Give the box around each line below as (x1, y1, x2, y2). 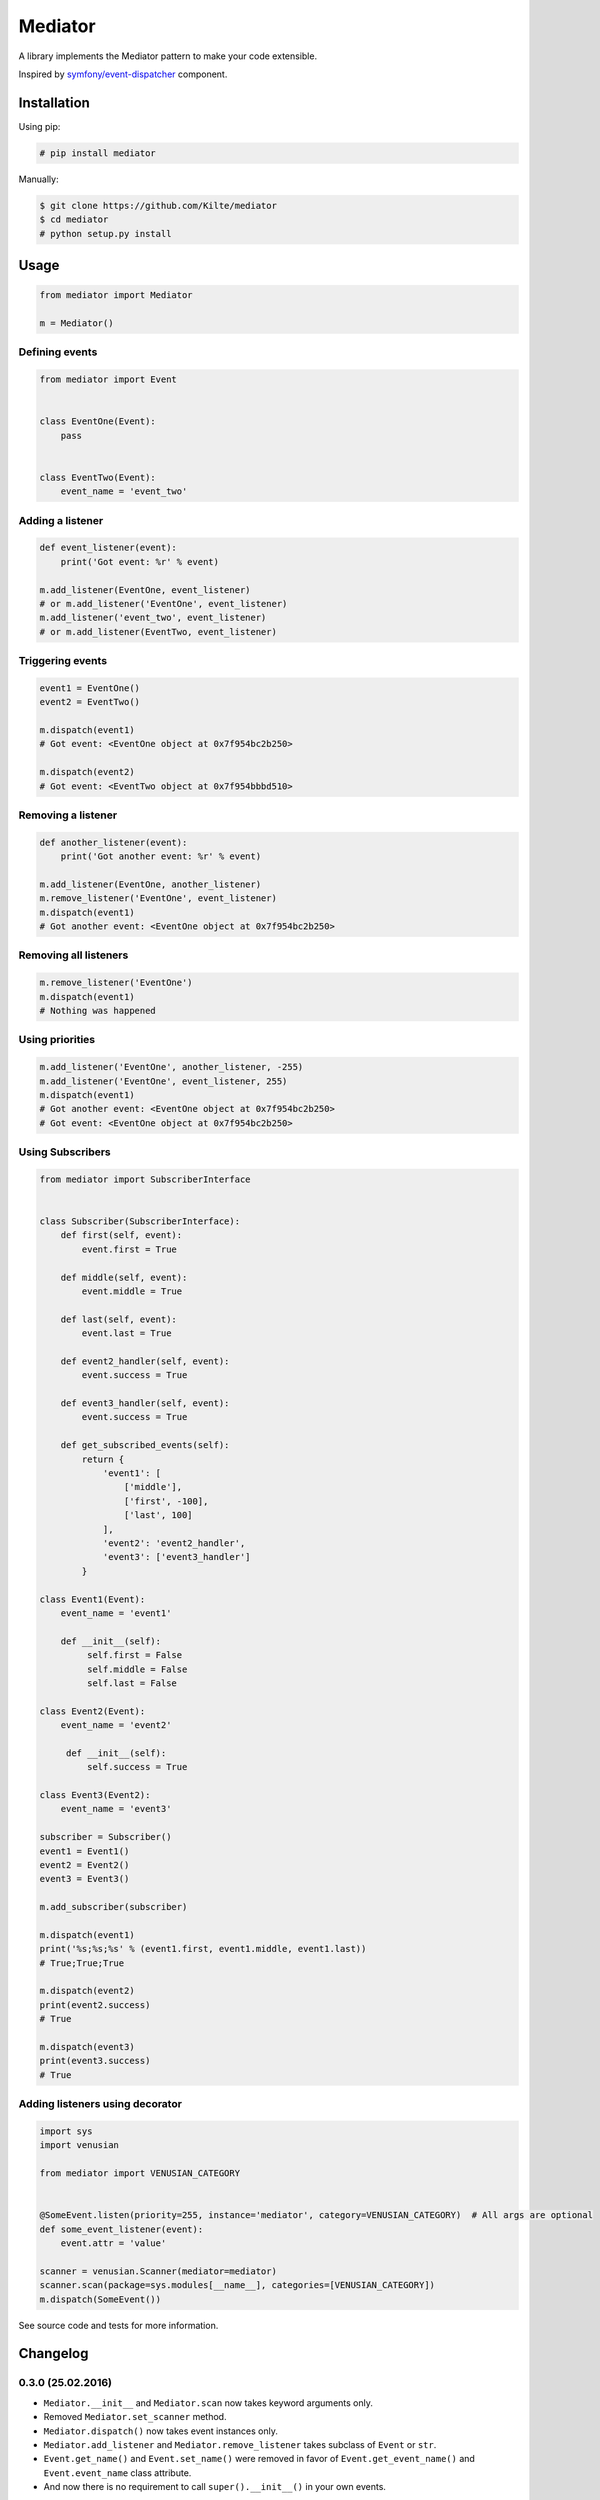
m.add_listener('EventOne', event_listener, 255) (39, 1075, 288, 1087)
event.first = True (81, 1243, 177, 1255)
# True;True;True (39, 1957, 125, 1969)
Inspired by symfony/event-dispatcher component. (18, 68, 228, 80)
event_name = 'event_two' (60, 486, 188, 497)
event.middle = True (81, 1285, 183, 1297)
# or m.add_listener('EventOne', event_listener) (39, 598, 288, 609)
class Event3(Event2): (39, 1790, 151, 1801)
